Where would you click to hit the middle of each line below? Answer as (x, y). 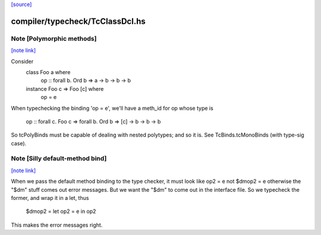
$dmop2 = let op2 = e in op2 (61, 211)
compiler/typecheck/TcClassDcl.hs (78, 21)
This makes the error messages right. (57, 225)
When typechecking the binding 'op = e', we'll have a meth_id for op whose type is (112, 108)
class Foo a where (48, 72)
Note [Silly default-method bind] (59, 158)
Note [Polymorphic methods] (54, 39)
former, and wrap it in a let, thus (50, 198)
